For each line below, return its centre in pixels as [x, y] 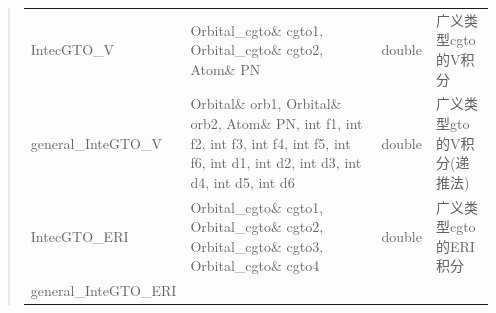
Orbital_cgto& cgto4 [255, 265]
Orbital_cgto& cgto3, [257, 245]
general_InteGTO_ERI [103, 290]
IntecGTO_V [72, 49]
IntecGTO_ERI [79, 235]
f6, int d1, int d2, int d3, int [276, 162]
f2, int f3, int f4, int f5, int [270, 142]
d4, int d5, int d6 [242, 181]
